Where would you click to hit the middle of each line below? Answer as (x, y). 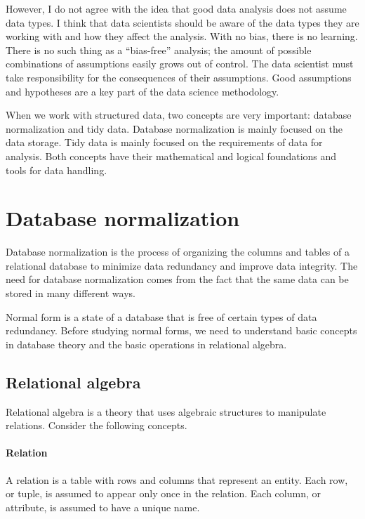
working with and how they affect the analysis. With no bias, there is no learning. (182, 36)
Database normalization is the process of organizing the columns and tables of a (178, 252)
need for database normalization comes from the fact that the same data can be (177, 279)
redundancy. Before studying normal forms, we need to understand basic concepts (181, 330)
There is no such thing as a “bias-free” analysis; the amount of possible (159, 50)
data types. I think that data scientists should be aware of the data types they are (182, 22)
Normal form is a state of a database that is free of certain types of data (161, 316)
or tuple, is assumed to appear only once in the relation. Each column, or (163, 493)
